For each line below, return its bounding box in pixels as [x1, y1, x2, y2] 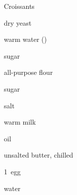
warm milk [4, 117, 36, 127]
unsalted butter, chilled [4, 150, 74, 160]
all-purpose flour [4, 67, 53, 77]
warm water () [4, 34, 47, 44]
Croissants [4, 1, 35, 11]
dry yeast [4, 17, 32, 28]
